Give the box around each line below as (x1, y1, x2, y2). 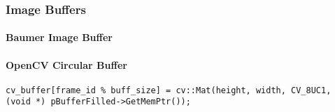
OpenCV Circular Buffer (6, 57, 127, 72)
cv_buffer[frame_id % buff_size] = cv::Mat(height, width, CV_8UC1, (6, 85, 332, 95)
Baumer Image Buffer (6, 30, 113, 45)
